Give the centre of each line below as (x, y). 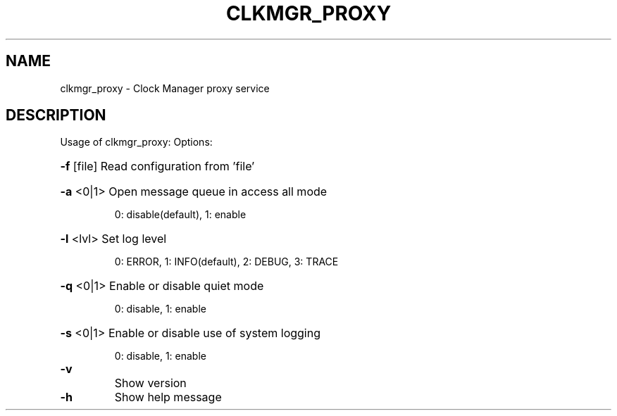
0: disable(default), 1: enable (180, 215)
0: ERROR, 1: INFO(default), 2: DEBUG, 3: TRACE (226, 262)
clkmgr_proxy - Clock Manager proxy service (165, 88)
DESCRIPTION (56, 115)
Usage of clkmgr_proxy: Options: (136, 142)
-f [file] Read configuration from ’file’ (157, 166)
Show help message (168, 397)
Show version (150, 383)
